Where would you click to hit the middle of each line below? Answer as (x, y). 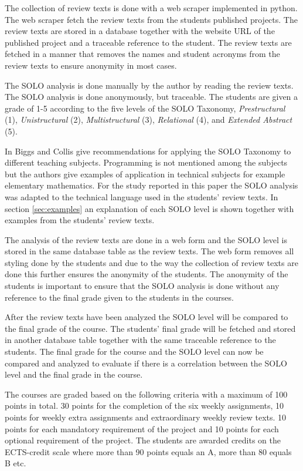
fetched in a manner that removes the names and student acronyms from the (142, 54)
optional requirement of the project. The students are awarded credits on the (143, 440)
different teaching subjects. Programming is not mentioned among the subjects (146, 162)
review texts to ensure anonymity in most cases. (91, 65)
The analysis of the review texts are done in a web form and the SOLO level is (146, 239)
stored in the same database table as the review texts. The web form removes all (149, 251)
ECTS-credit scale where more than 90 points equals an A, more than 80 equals (148, 451)
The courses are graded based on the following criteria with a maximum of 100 (146, 394)
